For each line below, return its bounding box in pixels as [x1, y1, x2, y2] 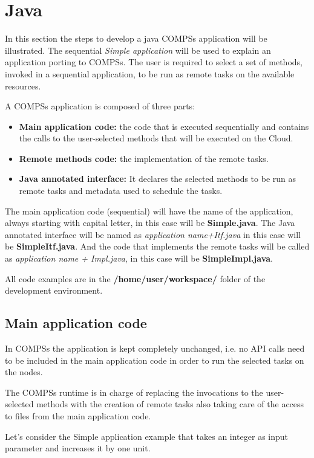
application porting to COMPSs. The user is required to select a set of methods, [5, 56, 303, 68]
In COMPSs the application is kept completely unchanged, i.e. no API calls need [5, 342, 305, 355]
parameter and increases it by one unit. [5, 442, 151, 454]
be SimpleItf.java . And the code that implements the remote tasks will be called [5, 240, 310, 253]
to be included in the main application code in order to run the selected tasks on [5, 353, 304, 366]
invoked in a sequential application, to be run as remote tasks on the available [5, 67, 295, 80]
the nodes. [5, 366, 43, 378]
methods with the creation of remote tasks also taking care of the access [36, 398, 304, 410]
